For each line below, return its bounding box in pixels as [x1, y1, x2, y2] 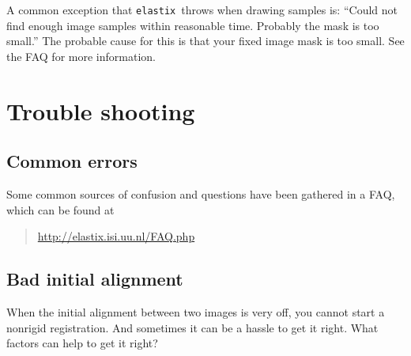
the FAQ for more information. [6, 47, 156, 64]
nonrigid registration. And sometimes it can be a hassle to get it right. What [6, 319, 379, 335]
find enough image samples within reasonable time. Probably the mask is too [6, 17, 379, 33]
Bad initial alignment [6, 267, 183, 291]
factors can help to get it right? [6, 335, 158, 351]
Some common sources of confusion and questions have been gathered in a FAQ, [6, 186, 395, 203]
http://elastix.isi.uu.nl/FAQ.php [37, 228, 195, 244]
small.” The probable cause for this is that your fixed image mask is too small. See [6, 32, 405, 49]
